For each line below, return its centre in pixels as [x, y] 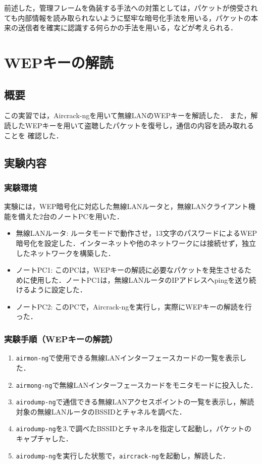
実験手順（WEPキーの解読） [61, 339]
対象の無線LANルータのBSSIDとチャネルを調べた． [101, 411]
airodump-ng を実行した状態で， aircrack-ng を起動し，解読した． [123, 455]
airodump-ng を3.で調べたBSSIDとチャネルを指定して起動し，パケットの [134, 428]
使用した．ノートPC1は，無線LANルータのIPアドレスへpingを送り [140, 279]
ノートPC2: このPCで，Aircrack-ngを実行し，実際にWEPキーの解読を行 [134, 306]
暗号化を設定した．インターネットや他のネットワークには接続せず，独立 [136, 243]
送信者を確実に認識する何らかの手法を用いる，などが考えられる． [127, 28]
